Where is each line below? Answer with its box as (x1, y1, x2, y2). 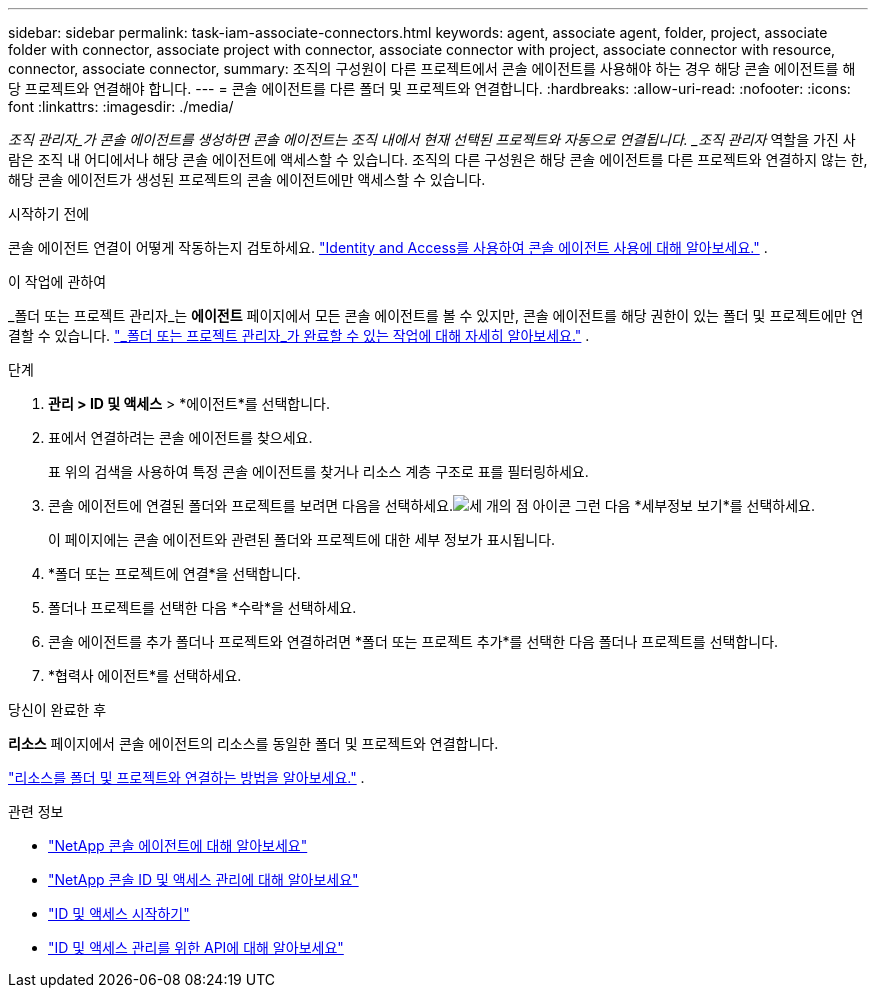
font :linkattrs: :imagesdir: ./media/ (8, 98, 234, 115)
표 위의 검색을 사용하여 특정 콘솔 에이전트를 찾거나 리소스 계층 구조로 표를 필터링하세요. (48, 463, 589, 480)
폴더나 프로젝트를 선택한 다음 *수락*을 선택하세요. (48, 599, 357, 616)
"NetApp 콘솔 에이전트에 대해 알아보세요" (48, 837, 308, 854)
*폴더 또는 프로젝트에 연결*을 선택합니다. (48, 565, 301, 582)
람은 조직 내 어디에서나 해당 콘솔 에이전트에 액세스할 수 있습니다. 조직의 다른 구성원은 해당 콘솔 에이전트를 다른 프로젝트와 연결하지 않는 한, (8, 151, 868, 168)
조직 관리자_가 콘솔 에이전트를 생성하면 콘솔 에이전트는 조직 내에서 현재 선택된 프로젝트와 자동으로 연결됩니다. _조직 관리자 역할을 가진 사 (8, 131, 856, 148)
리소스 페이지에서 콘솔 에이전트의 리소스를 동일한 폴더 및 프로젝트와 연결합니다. (8, 735, 499, 752)
